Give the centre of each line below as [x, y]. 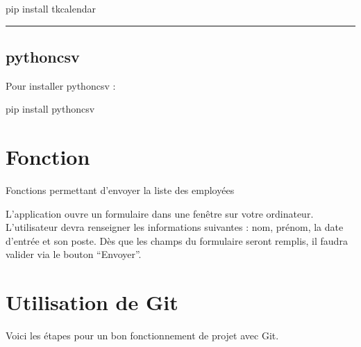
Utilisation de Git [92, 302]
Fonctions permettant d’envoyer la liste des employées [120, 190]
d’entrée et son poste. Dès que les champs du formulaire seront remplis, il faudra [177, 240]
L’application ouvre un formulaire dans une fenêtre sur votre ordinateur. [160, 213]
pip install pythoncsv [50, 109]
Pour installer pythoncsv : [61, 85]
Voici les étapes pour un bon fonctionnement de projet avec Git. [142, 336]
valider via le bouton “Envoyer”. [74, 254]
